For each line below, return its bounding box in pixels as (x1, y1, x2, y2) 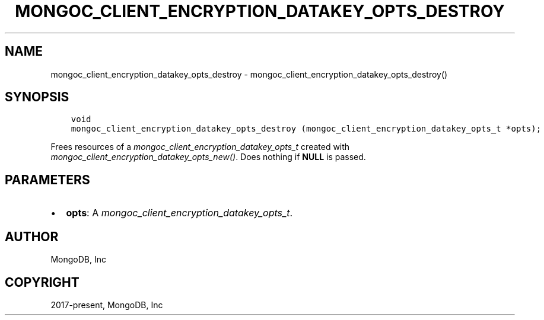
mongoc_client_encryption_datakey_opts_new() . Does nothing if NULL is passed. (50, 152, 366, 162)
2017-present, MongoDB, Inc (50, 299, 163, 310)
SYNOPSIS (5, 89, 69, 105)
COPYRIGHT (5, 274, 79, 290)
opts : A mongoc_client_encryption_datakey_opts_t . (66, 207, 293, 219)
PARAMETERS (5, 172, 90, 187)
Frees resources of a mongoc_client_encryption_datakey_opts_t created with (50, 142, 350, 152)
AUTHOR (5, 229, 59, 244)
